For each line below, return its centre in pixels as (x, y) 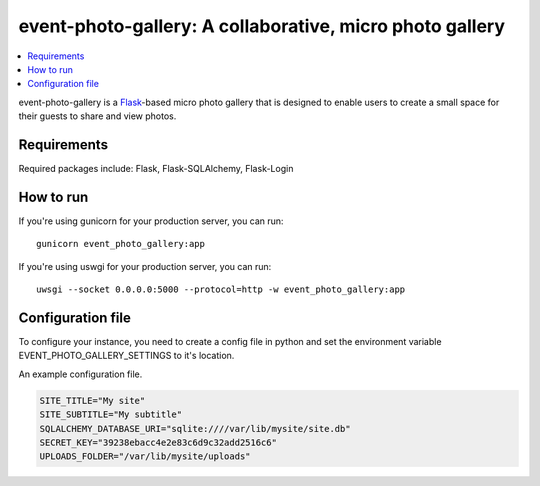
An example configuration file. (80, 374)
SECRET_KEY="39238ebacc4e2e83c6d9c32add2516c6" (158, 442)
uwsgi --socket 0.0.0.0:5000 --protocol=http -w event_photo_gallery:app (221, 289)
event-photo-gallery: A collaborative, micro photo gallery (261, 26)
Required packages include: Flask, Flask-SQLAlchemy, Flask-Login (156, 169)
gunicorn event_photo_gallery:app (120, 244)
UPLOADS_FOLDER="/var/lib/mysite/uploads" (145, 456)
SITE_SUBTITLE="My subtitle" (111, 414)
